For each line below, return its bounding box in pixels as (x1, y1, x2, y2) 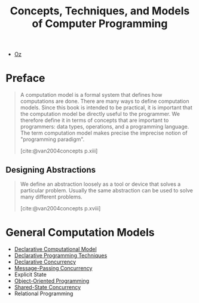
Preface (5, 72, 45, 85)
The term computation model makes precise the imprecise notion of (20, 130, 188, 137)
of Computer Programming (32, 17, 168, 30)
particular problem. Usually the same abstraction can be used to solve (20, 186, 194, 194)
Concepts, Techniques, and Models (10, 4, 190, 18)
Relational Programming (14, 290, 74, 297)
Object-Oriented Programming (14, 277, 90, 284)
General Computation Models (5, 226, 155, 240)
